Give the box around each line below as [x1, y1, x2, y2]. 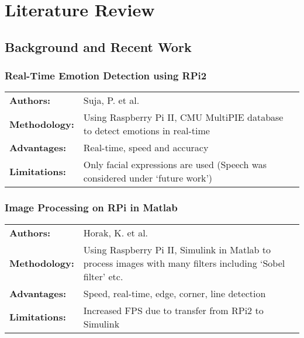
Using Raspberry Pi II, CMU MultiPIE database [83, 110, 284, 124]
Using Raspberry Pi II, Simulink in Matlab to [83, 242, 271, 256]
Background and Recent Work [5, 37, 192, 55]
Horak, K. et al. [83, 225, 148, 239]
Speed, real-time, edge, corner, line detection [83, 286, 266, 300]
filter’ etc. [83, 269, 123, 283]
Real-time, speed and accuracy [83, 141, 209, 155]
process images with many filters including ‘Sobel [83, 256, 285, 270]
